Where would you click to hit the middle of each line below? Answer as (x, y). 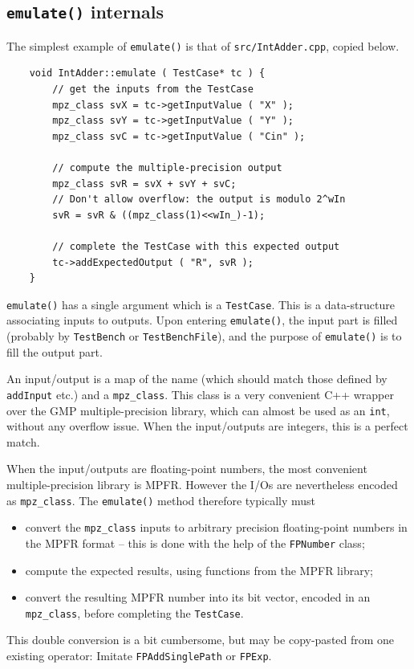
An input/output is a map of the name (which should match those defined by (197, 379)
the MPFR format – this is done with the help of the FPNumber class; (195, 543)
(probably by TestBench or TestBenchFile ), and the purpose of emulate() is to (204, 336)
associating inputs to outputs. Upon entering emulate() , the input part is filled (202, 320)
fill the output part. (55, 351)
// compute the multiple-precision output (167, 168)
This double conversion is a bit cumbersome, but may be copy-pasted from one (201, 640)
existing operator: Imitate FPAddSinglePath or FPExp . (139, 655)
